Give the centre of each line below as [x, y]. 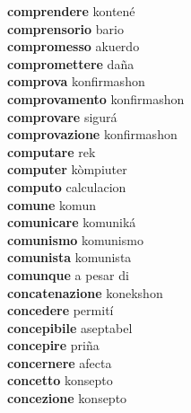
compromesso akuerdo [74, 46]
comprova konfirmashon [76, 81]
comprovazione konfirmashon [92, 134]
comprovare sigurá [62, 116]
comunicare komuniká [72, 222]
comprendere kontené [71, 11]
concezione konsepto [67, 398]
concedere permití [61, 310]
